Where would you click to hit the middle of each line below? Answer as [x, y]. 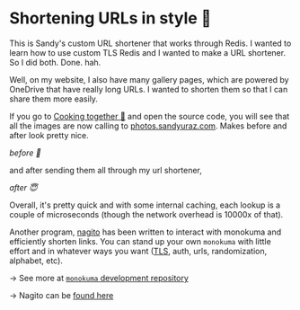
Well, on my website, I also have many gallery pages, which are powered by [149, 79]
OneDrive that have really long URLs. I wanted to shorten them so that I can [149, 89]
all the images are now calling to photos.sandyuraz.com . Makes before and [148, 126]
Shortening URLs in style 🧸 [110, 18]
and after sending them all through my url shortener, [106, 170]
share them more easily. [54, 99]
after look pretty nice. [49, 135]
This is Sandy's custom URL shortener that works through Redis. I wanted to [150, 43]
